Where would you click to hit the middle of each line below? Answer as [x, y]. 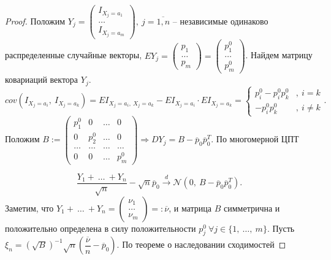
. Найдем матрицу [279, 55]
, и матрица [190, 208]
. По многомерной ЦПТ [255, 139]
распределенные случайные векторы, [74, 55]
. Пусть [281, 228]
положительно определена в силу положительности [101, 228]
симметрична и [252, 208]
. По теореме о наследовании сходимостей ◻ [201, 244]
